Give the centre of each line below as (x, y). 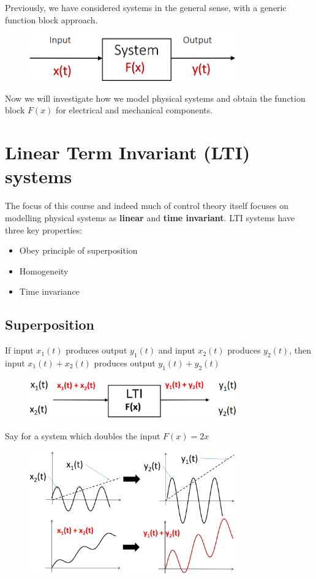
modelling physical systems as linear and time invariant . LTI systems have (150, 217)
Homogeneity (44, 271)
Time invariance (49, 291)
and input (177, 350)
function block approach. (51, 19)
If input (19, 350)
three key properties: (44, 229)
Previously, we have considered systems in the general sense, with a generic (146, 7)
